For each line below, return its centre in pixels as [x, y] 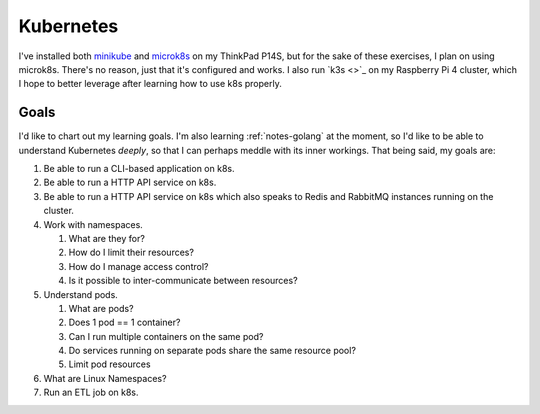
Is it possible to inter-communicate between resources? [183, 281]
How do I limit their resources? [131, 252]
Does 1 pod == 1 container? [124, 322]
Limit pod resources [109, 364]
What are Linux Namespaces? [105, 378]
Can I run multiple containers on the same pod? [166, 336]
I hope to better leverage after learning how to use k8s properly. [150, 84]
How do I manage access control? [138, 266]
